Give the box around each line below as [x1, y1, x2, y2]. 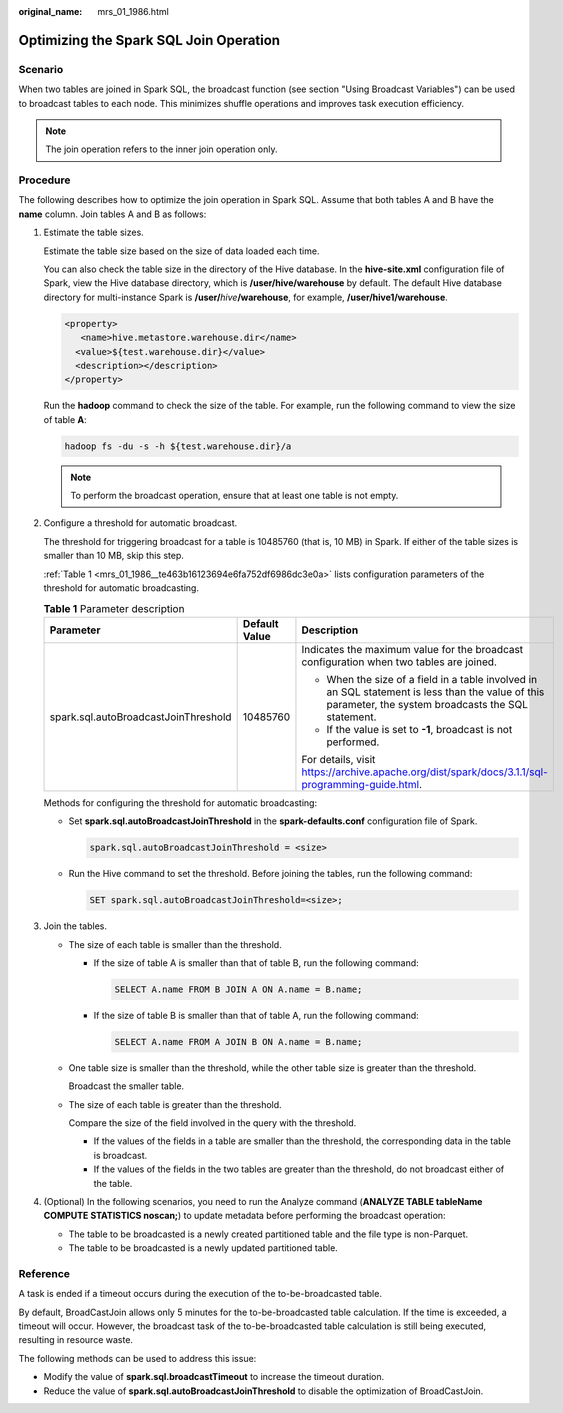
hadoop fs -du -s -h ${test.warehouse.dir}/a [64, 440, 292, 452]
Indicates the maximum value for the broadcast [301, 642, 524, 656]
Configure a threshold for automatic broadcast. [43, 517, 238, 529]
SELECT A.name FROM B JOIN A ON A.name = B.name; [114, 983, 363, 995]
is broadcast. [93, 1149, 148, 1161]
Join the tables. [43, 920, 108, 932]
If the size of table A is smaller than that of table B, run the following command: [93, 956, 419, 969]
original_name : [18, 6, 83, 17]
